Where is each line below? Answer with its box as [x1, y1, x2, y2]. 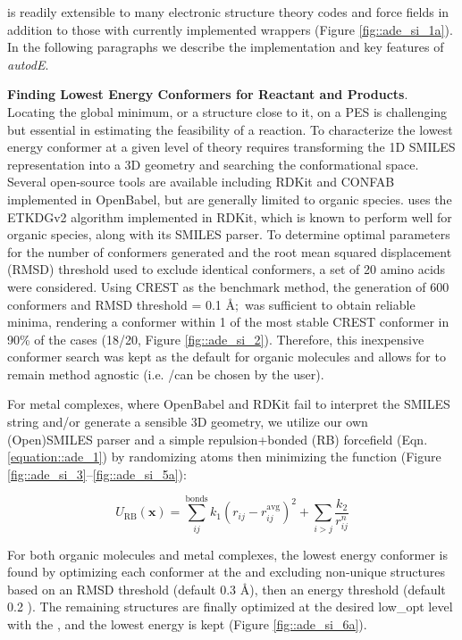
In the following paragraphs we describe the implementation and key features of [7, 37, 444, 56]
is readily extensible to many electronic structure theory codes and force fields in [7, 3, 449, 21]
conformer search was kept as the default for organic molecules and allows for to [7, 347, 446, 366]
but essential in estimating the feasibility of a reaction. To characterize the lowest [7, 120, 453, 138]
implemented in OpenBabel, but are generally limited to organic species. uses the [7, 189, 452, 208]
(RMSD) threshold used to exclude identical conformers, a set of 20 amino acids [7, 260, 446, 278]
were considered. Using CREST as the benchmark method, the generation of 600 [7, 277, 449, 295]
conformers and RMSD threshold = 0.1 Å [7, 295, 236, 313]
